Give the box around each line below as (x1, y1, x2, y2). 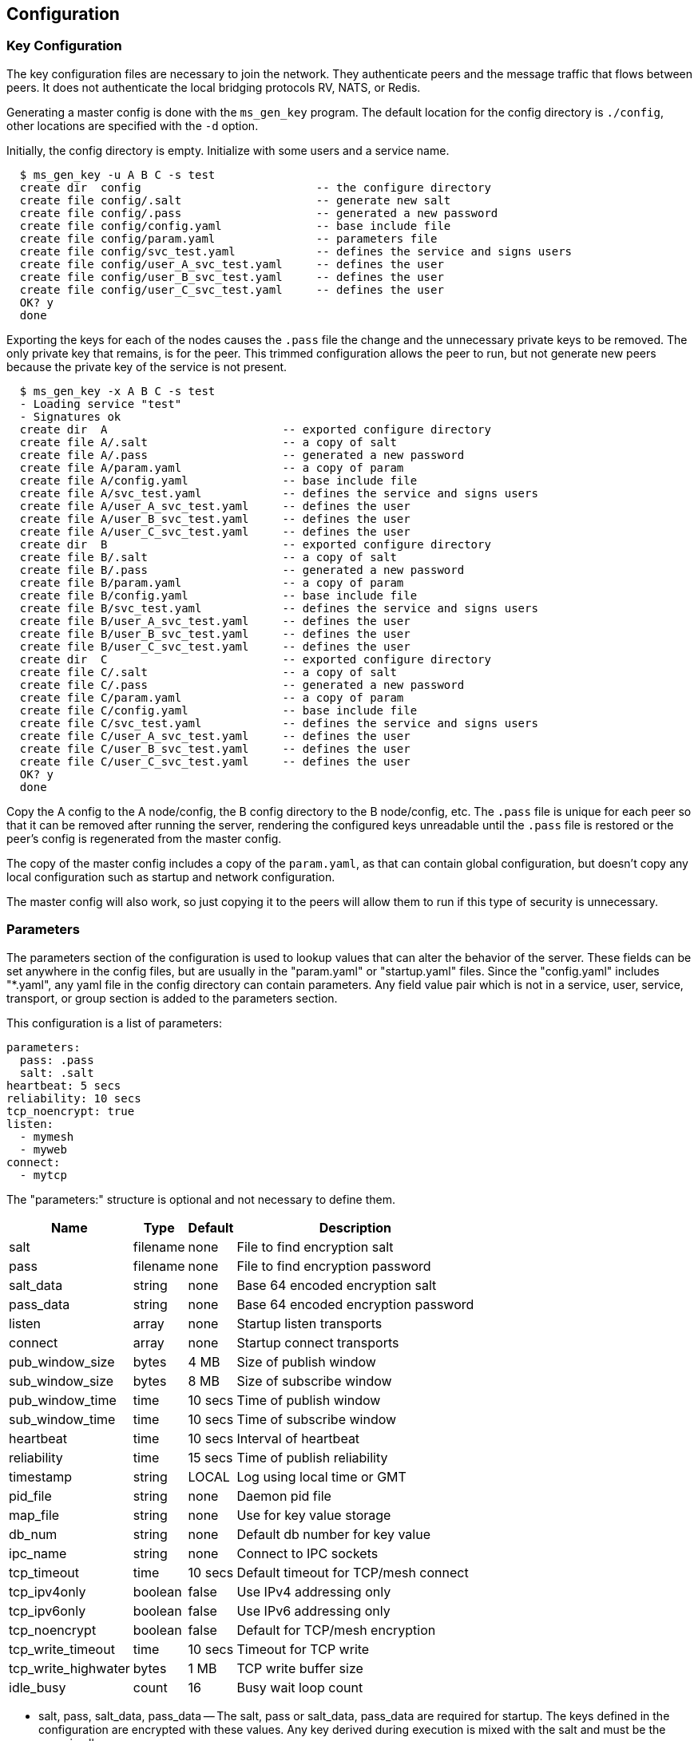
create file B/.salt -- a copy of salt (19, 550, 397, 564)
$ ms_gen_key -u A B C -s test (19, 168, 216, 181)
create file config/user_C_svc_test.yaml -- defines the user (19, 283, 444, 296)
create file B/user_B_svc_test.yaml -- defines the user (19, 627, 410, 640)
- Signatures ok (19, 410, 121, 423)
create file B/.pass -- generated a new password (19, 563, 465, 576)
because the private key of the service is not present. (6, 359, 288, 374)
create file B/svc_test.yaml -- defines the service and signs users (19, 601, 538, 615)
